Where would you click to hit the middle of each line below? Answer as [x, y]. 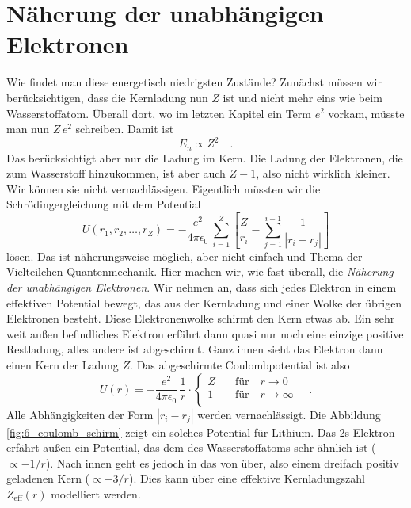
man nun [28, 129]
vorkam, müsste [366, 113]
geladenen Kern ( [48, 478]
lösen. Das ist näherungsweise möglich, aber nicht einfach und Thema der [185, 256]
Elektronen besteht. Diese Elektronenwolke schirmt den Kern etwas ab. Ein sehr [201, 318]
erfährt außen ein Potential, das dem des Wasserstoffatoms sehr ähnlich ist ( [191, 447]
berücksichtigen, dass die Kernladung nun [107, 97]
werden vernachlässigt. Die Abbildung [289, 414]
